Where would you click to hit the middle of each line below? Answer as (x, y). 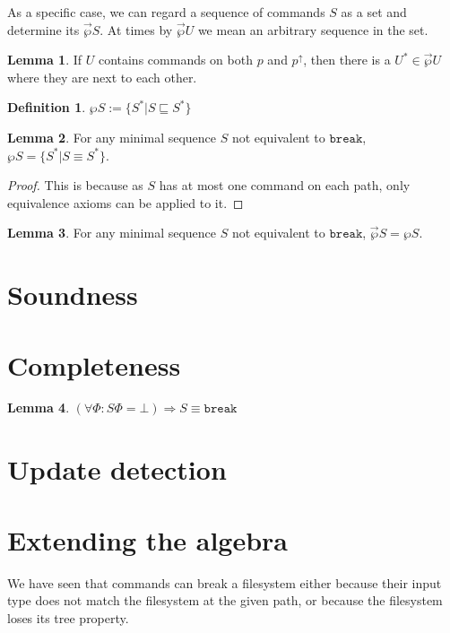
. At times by (136, 29)
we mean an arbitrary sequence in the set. (313, 29)
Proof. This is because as (75, 185)
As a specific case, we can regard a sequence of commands (166, 12)
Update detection (117, 469)
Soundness (73, 295)
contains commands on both (175, 60)
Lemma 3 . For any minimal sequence (112, 233)
